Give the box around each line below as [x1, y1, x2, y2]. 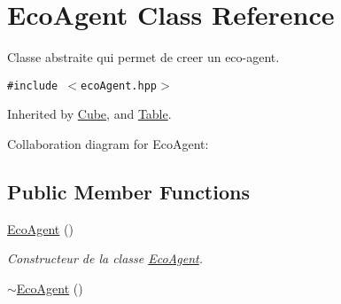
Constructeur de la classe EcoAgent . [7, 249, 204, 268]
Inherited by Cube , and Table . [7, 105, 172, 123]
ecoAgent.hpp [81, 79, 157, 92]
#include [7, 79, 58, 92]
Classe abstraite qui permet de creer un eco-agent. [7, 48, 280, 66]
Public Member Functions [7, 177, 250, 205]
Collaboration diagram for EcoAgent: [7, 134, 209, 152]
